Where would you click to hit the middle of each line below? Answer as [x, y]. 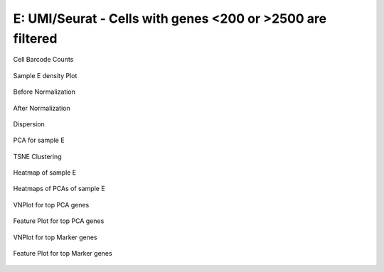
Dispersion [29, 124]
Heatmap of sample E [45, 173]
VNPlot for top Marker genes [55, 237]
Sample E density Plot [45, 75]
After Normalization [42, 108]
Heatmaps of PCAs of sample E [59, 189]
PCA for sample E [39, 140]
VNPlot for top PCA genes [51, 205]
